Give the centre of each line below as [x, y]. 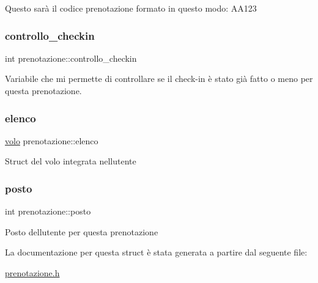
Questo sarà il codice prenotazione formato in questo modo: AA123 [131, 8]
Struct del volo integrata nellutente [71, 161]
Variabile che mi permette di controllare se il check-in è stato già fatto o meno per [159, 79]
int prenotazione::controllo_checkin [71, 58]
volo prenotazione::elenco [52, 140]
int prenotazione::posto [48, 211]
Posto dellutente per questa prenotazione [82, 231]
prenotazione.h [32, 273]
